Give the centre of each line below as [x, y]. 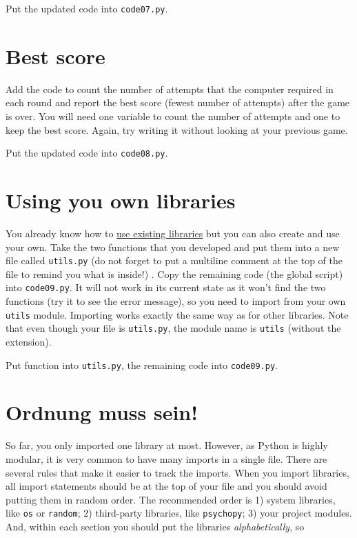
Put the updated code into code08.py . [87, 153]
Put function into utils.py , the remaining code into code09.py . [142, 365]
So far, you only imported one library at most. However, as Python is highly [167, 445]
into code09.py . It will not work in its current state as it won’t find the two [166, 287]
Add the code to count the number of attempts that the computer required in [170, 89]
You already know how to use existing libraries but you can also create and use [173, 233]
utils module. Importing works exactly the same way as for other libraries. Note [177, 314]
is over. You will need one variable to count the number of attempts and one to [173, 116]
